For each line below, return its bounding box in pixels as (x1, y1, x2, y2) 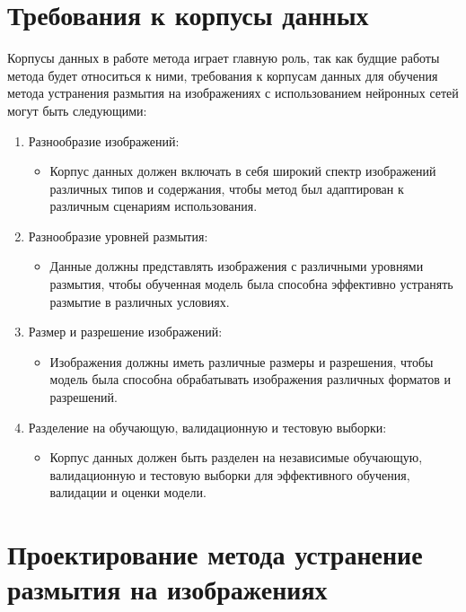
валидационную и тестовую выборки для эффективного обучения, (49, 465, 410, 484)
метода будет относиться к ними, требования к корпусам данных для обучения (7, 66, 438, 84)
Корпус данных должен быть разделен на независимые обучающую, (49, 448, 423, 467)
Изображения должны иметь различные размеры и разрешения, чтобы (49, 352, 434, 371)
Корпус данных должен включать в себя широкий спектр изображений (49, 162, 436, 180)
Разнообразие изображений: (28, 131, 180, 150)
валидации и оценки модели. (49, 483, 207, 502)
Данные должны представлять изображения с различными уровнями (49, 257, 424, 275)
